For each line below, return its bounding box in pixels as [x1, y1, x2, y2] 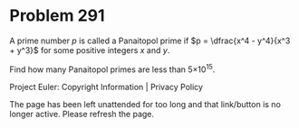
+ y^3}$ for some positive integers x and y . [9, 44, 170, 55]
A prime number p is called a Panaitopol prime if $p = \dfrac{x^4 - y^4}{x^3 [9, 35, 291, 46]
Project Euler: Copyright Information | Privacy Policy [9, 81, 204, 92]
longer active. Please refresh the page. [9, 108, 155, 119]
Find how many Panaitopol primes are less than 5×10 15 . [9, 62, 216, 75]
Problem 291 [9, 5, 106, 26]
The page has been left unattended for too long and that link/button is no [9, 98, 281, 109]
